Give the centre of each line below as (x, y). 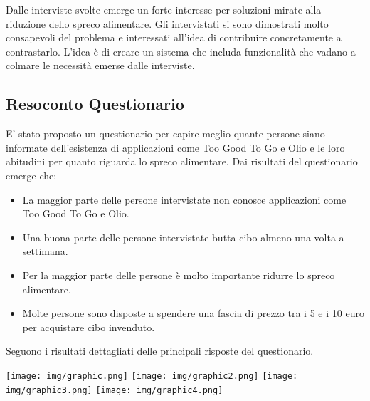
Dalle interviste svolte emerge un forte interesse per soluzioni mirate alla (164, 9)
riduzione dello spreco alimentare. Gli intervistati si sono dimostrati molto (167, 23)
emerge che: (31, 175)
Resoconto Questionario (95, 104)
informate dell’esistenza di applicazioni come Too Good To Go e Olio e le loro (175, 147)
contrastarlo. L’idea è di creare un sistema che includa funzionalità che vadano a (181, 51)
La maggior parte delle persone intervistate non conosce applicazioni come (184, 199)
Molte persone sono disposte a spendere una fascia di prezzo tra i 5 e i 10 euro (193, 313)
